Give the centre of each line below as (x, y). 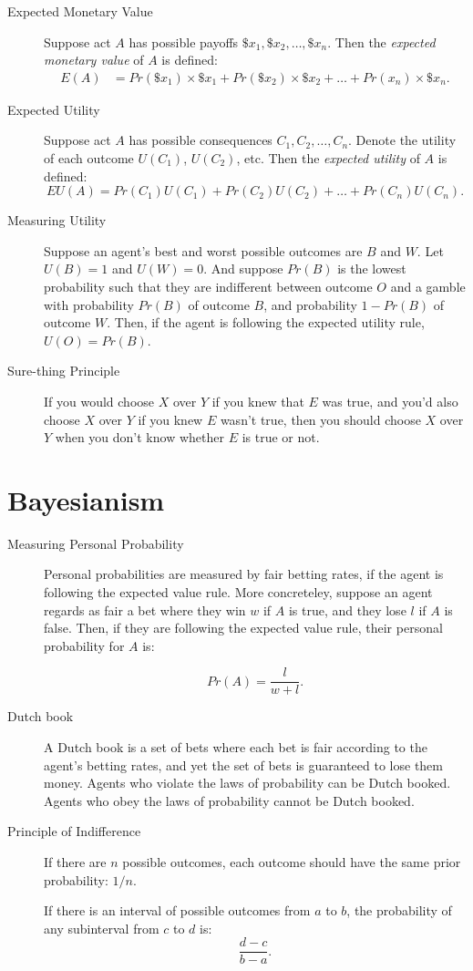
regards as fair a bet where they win (145, 609)
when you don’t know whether (139, 437)
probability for (84, 645)
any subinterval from (102, 928)
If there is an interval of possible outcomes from (177, 910)
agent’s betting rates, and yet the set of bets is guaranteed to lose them (243, 764)
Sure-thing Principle (64, 371)
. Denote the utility (402, 140)
